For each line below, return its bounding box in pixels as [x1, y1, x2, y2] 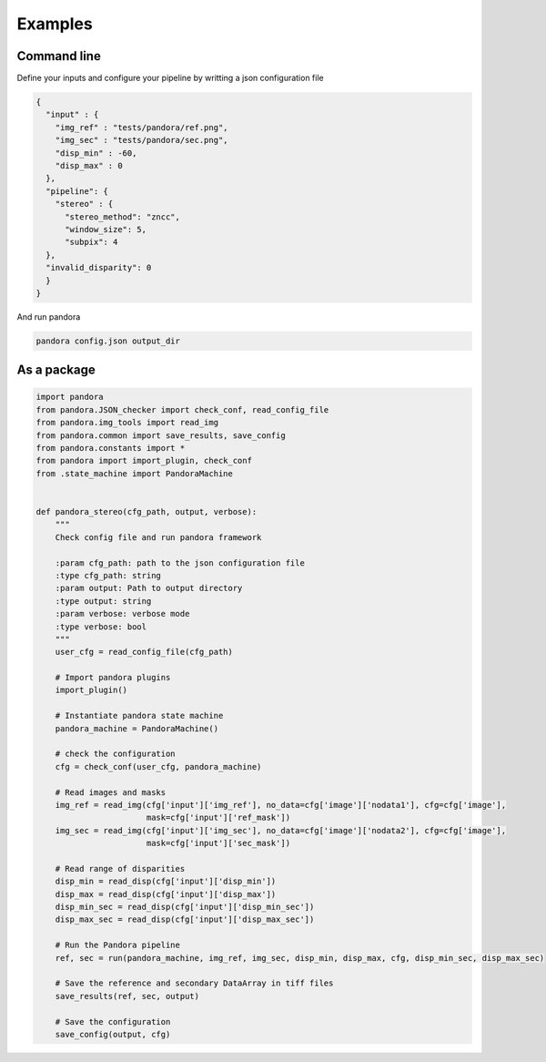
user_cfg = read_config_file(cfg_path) [55, 647, 234, 658]
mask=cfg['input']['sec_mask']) [146, 838, 291, 849]
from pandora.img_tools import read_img [35, 417, 218, 428]
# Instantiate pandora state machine [55, 710, 224, 721]
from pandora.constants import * [35, 443, 186, 454]
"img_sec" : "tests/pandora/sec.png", [55, 135, 228, 146]
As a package [16, 363, 96, 378]
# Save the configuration [55, 1016, 171, 1026]
